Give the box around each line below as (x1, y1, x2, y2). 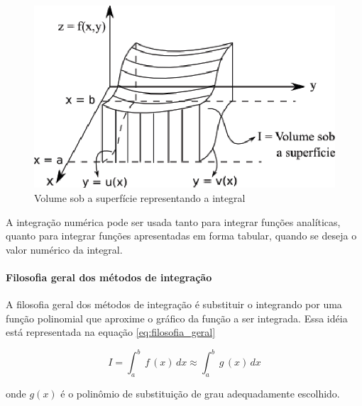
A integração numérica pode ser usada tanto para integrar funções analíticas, (6, 214, 341, 229)
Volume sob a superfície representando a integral (34, 191, 246, 205)
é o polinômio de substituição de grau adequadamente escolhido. (60, 386, 340, 401)
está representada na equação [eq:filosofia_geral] (6, 325, 216, 339)
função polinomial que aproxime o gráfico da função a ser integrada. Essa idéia (6, 310, 348, 325)
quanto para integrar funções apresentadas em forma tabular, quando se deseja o (6, 228, 357, 243)
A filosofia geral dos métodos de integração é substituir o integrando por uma (6, 297, 342, 312)
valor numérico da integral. (6, 242, 123, 256)
